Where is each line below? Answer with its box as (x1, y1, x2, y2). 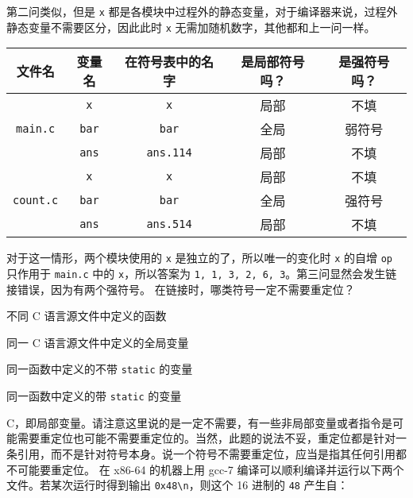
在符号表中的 (125, 52, 202, 71)
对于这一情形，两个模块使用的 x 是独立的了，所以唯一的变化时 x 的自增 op (6, 249, 392, 266)
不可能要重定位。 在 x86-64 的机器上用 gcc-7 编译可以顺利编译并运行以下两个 (6, 461, 404, 477)
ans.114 (146, 146, 192, 160)
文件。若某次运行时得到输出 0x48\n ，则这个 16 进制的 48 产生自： (6, 477, 349, 493)
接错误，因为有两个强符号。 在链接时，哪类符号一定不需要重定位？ (6, 280, 355, 297)
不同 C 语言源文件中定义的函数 (6, 307, 167, 324)
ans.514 (146, 218, 192, 231)
